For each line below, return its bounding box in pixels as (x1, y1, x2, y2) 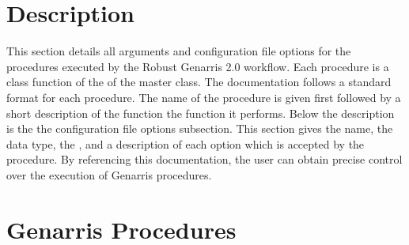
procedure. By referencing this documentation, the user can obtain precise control (6, 151, 403, 168)
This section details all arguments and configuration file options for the (6, 43, 351, 59)
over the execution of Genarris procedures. (6, 166, 212, 183)
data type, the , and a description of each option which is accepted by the (6, 135, 365, 152)
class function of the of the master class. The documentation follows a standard (6, 73, 392, 90)
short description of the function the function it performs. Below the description (6, 104, 395, 121)
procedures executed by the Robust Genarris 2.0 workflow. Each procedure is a (6, 58, 389, 74)
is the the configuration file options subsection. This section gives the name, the (6, 120, 393, 137)
